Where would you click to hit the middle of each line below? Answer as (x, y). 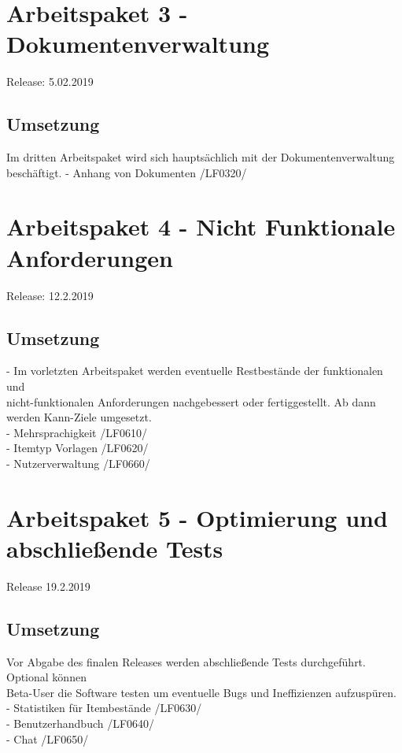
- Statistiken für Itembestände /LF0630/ (104, 708)
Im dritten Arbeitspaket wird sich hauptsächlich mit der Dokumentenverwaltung (201, 157)
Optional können (46, 677)
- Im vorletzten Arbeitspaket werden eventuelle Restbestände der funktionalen (195, 371)
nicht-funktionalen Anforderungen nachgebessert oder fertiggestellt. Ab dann (191, 401)
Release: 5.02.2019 (50, 82)
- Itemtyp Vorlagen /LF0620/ (77, 448)
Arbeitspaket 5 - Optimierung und (197, 517)
